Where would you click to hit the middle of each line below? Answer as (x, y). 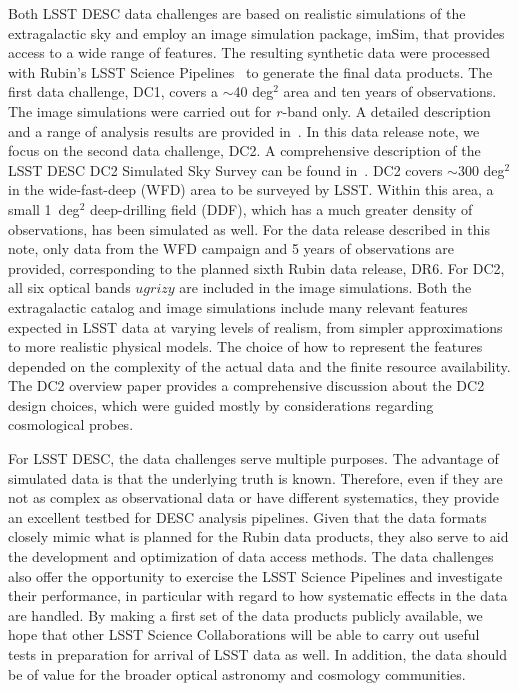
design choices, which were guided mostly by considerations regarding (221, 404)
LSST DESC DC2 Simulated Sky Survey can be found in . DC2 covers (225, 169)
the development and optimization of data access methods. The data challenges (251, 556)
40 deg (253, 91)
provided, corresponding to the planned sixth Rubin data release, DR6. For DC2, (256, 267)
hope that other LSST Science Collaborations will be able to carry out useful (244, 634)
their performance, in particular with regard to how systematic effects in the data (258, 595)
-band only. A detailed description (386, 110)
